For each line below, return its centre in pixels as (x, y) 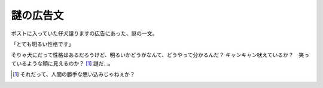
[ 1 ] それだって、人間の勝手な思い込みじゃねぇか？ (74, 74)
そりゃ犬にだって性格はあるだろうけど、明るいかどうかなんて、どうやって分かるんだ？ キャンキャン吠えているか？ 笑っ (160, 55)
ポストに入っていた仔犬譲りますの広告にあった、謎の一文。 (84, 33)
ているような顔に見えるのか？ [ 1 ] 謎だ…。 (62, 63)
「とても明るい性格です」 (42, 44)
